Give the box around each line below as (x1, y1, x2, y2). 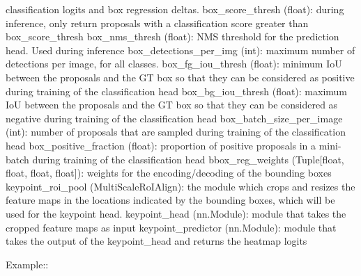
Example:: (6, 257, 49, 271)
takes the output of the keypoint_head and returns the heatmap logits (6, 234, 307, 248)
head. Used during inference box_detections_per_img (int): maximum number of (6, 42, 355, 57)
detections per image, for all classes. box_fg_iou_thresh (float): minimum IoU (6, 56, 342, 71)
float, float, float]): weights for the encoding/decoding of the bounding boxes (6, 165, 332, 180)
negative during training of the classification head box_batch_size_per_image (6, 111, 343, 125)
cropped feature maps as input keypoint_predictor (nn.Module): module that (6, 220, 337, 234)
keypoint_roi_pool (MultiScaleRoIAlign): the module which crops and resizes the (6, 179, 355, 193)
